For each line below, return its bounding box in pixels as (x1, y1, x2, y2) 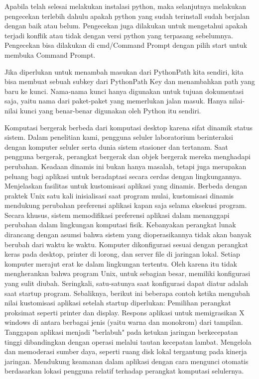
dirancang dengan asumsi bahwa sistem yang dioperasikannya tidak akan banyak (4, 229, 252, 240)
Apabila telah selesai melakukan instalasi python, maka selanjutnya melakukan (4, 1, 246, 11)
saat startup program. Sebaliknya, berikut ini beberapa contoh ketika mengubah (4, 287, 250, 298)
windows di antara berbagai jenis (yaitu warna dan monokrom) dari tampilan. (4, 317, 243, 327)
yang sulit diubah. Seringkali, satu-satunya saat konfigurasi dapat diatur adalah (4, 278, 249, 288)
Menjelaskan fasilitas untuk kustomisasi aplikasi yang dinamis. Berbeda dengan (4, 181, 248, 191)
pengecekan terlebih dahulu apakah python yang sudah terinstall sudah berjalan (4, 10, 250, 21)
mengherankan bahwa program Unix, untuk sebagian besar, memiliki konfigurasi (4, 268, 251, 279)
